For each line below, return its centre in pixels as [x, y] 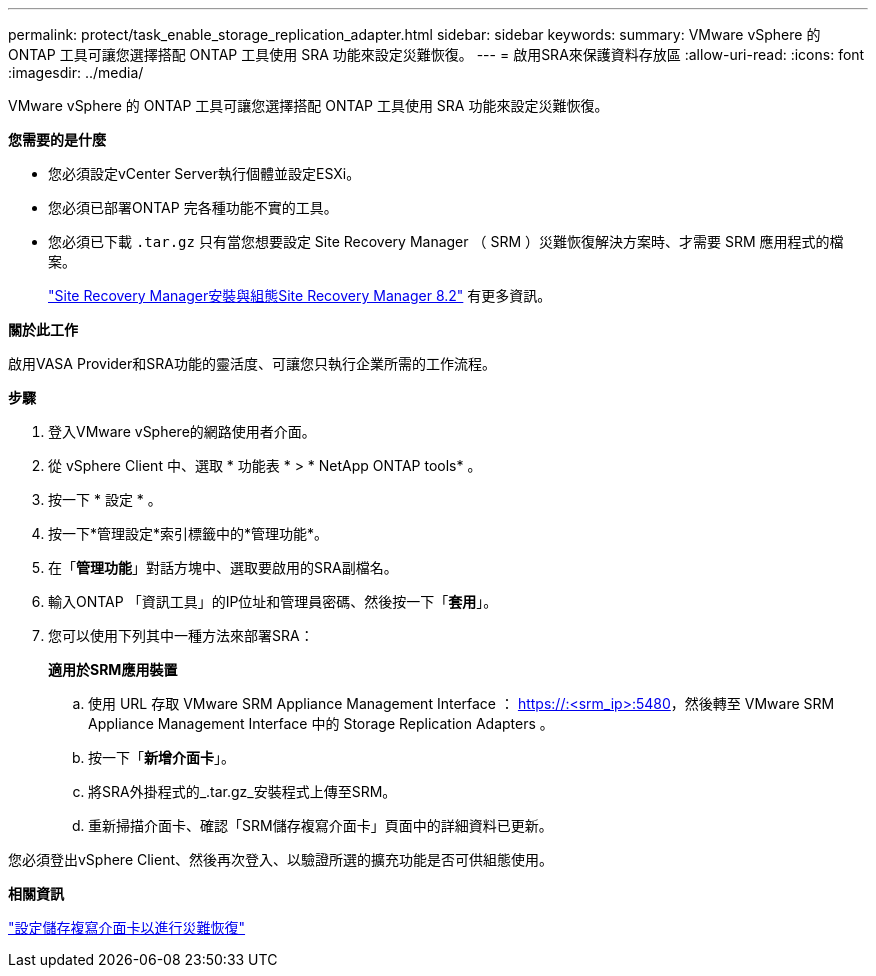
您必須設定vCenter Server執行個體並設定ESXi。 [204, 173]
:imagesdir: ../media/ [76, 72]
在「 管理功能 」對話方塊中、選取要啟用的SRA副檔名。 [223, 567]
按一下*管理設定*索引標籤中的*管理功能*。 [188, 533]
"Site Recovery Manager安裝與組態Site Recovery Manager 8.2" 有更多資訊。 [300, 295]
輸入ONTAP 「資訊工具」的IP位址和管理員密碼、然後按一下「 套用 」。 [273, 601]
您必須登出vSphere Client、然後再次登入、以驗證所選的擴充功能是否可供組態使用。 [281, 859]
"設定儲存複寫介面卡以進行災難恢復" [127, 927]
